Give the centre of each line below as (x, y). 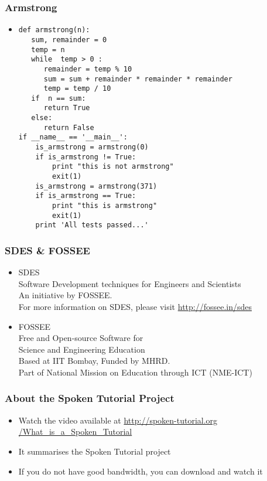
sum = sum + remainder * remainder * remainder (138, 79)
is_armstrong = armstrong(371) (96, 186)
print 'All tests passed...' (92, 225)
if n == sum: (59, 98)
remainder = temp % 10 (88, 69)
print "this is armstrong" (105, 206)
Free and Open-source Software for (81, 338)
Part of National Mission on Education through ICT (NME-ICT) (135, 372)
